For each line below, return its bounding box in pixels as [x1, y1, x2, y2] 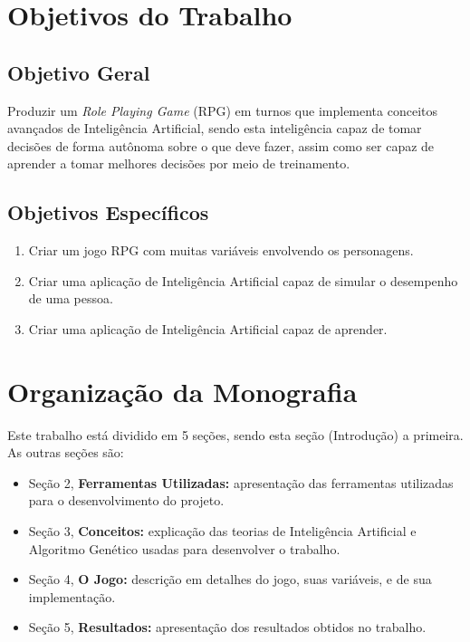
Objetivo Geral [7, 58, 150, 86]
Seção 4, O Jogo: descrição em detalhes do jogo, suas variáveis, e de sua [28, 570, 432, 589]
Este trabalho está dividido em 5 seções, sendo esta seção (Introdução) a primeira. [7, 425, 464, 444]
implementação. [28, 587, 116, 606]
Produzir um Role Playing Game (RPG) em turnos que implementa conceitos [7, 101, 438, 120]
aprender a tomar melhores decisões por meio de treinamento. [7, 154, 350, 173]
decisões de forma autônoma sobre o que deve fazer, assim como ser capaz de [7, 136, 435, 155]
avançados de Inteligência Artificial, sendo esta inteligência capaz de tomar [7, 119, 422, 138]
